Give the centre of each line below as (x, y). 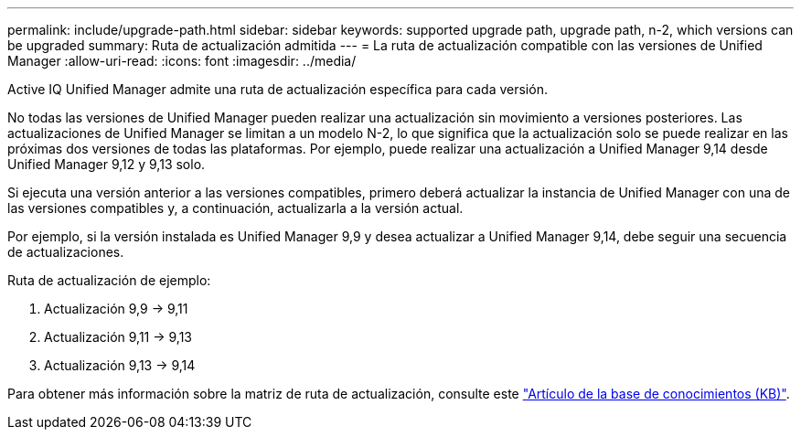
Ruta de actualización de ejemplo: (109, 280)
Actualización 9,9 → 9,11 (116, 309)
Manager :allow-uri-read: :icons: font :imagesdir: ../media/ (182, 61)
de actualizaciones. (66, 252)
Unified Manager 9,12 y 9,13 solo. (107, 164)
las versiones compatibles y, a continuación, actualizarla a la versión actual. (235, 208)
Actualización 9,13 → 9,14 (120, 365)
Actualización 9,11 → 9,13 (118, 337)
